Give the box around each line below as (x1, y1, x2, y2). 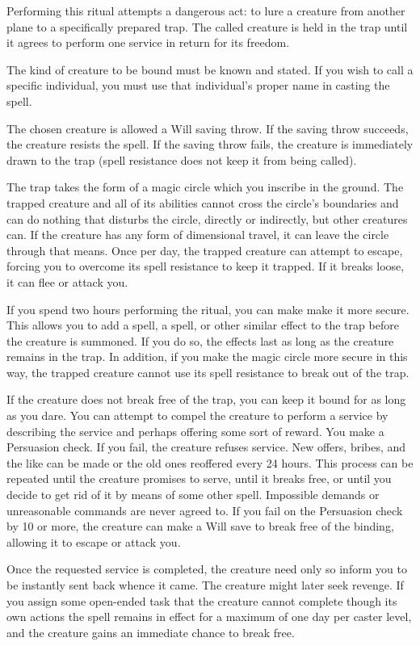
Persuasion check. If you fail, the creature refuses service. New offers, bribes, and (6, 438, 406, 455)
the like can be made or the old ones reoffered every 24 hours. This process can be (6, 454, 414, 471)
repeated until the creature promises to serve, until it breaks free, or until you (6, 470, 392, 487)
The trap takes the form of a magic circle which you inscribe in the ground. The (6, 178, 404, 195)
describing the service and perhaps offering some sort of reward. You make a (6, 422, 384, 439)
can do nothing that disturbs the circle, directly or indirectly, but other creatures (6, 210, 408, 227)
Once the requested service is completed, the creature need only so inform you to (6, 560, 407, 577)
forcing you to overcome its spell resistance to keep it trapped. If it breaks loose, (6, 258, 405, 275)
